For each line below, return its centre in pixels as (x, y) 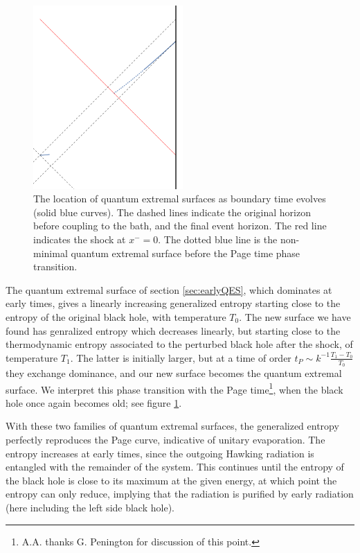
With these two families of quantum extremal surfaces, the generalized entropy (172, 426)
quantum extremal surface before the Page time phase (186, 253)
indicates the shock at (80, 239)
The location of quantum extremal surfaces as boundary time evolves (180, 199)
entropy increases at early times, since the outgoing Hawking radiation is (160, 453)
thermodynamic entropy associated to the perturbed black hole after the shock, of (179, 344)
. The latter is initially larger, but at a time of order (181, 357)
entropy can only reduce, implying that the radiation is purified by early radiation (180, 494)
